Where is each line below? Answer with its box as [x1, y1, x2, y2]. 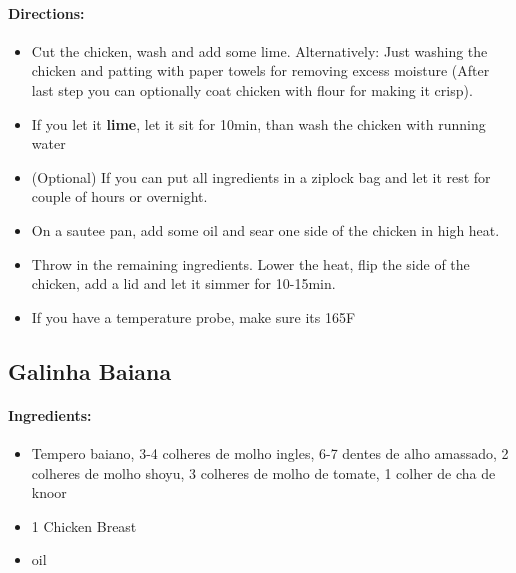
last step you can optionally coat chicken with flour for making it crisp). [31, 79, 473, 100]
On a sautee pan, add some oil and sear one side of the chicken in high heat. [31, 219, 500, 240]
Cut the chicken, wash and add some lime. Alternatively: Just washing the [31, 40, 488, 61]
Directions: [8, 2, 85, 23]
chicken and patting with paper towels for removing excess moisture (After [31, 60, 490, 81]
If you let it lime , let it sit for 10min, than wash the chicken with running [31, 113, 486, 134]
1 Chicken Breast [31, 515, 137, 536]
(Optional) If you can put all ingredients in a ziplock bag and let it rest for [31, 166, 491, 187]
